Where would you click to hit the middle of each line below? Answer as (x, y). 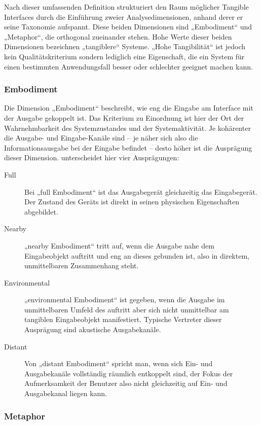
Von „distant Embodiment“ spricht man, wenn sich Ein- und (119, 363)
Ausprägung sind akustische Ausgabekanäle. (93, 329)
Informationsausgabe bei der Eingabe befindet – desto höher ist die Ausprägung (128, 147)
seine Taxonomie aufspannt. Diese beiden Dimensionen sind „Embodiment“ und (128, 27)
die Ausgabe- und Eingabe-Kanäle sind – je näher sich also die (101, 138)
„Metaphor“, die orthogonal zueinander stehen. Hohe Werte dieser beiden (118, 36)
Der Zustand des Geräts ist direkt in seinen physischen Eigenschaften (132, 202)
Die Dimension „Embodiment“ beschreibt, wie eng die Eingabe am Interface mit (129, 108)
